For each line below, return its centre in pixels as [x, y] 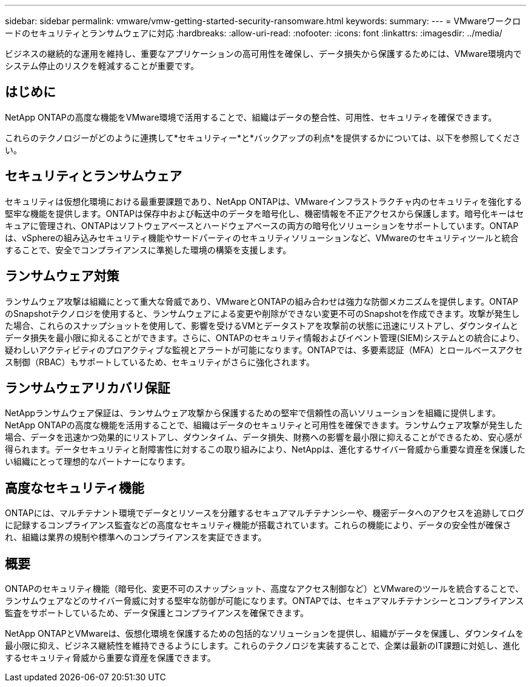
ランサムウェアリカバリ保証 [88, 388]
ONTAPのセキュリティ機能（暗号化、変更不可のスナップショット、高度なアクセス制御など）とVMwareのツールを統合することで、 [264, 589]
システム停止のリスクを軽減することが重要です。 [102, 66]
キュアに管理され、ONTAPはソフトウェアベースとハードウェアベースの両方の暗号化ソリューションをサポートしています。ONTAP [262, 225]
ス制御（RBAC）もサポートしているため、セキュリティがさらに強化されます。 [160, 362]
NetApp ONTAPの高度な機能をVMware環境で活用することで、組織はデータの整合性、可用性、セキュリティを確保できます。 [251, 117]
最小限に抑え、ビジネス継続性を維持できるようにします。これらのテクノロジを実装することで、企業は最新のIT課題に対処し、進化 [262, 646]
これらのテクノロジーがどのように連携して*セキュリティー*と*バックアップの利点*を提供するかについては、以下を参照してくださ [263, 138]
